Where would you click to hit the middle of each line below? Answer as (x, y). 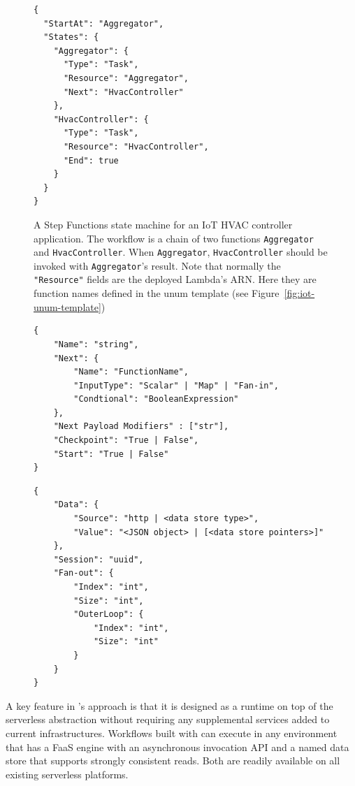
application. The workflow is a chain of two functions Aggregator (174, 238)
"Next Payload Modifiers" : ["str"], (141, 427)
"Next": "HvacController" (123, 92)
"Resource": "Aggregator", (126, 78)
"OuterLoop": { (109, 614)
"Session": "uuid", (99, 559)
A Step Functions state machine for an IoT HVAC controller (163, 224)
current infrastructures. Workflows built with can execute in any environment (172, 733)
